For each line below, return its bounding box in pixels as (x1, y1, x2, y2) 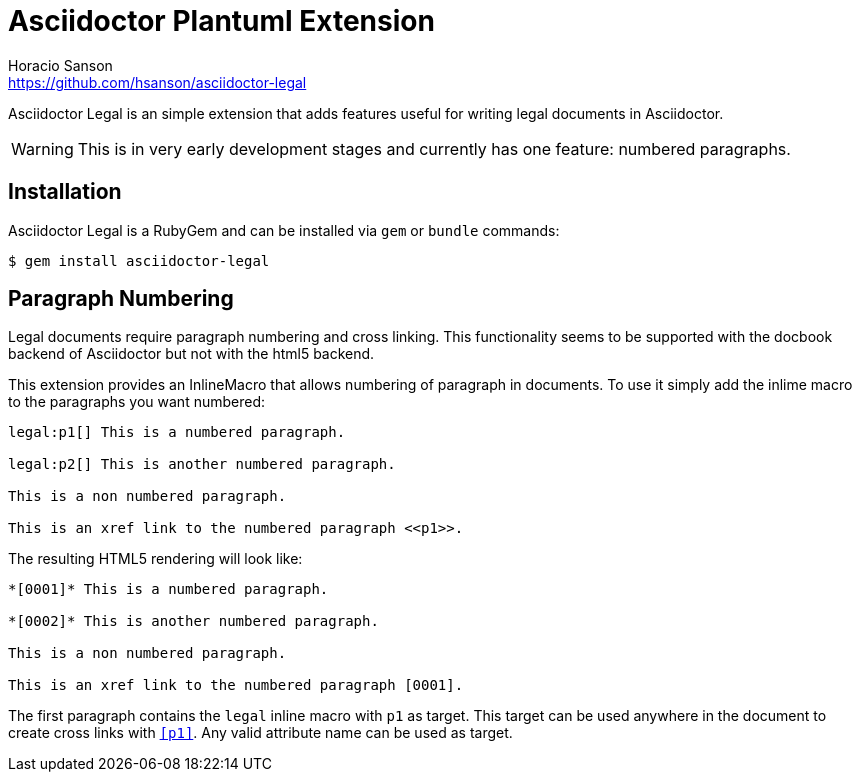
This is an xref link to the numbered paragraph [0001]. (8, 677, 464, 694)
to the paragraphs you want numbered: (8, 393, 265, 411)
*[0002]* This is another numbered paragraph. (8, 613, 379, 630)
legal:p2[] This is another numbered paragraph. (8, 456, 396, 473)
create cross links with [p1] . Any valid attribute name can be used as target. (8, 724, 513, 742)
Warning (11, 138, 74, 159)
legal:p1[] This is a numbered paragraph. (8, 424, 346, 441)
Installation (8, 179, 122, 205)
